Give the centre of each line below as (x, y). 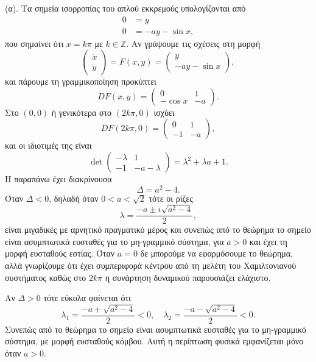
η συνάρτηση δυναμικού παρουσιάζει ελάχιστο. (188, 277)
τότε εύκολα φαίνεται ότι (87, 298)
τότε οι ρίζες (171, 198)
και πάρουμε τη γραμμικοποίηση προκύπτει (81, 81)
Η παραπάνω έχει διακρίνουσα (58, 179)
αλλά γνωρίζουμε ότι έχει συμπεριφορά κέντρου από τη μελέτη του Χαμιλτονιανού (151, 265)
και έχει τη (268, 241)
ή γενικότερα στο (82, 112)
